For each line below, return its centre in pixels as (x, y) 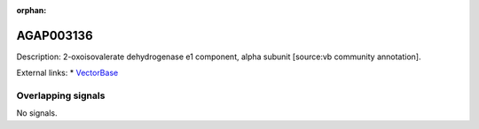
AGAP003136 (55, 35)
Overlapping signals (61, 95)
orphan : (31, 10)
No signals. (37, 113)
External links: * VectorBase (67, 73)
